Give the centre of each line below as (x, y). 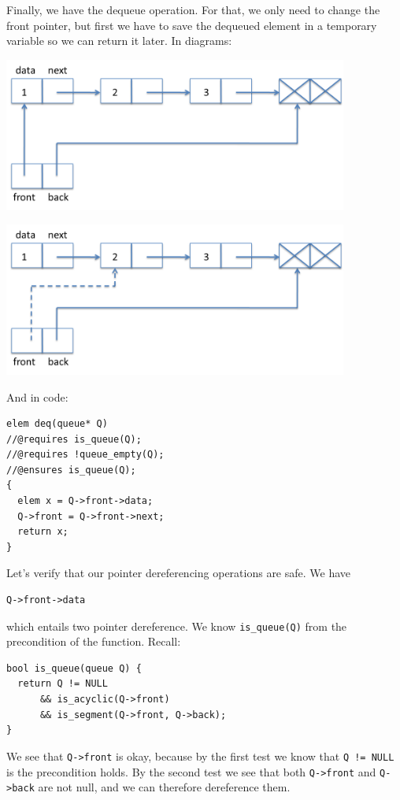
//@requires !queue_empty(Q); (85, 455)
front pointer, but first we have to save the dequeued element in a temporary (192, 25)
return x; (43, 532)
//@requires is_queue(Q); (74, 439)
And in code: (37, 396)
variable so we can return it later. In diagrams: (119, 41)
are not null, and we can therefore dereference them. (164, 787)
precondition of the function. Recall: (94, 641)
